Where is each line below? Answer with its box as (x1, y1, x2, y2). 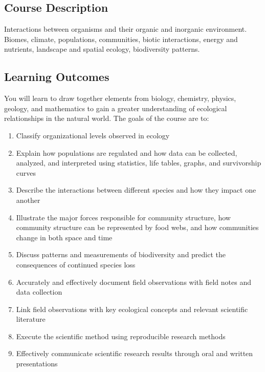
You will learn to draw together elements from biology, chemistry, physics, (4, 93, 236, 104)
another (16, 194, 40, 205)
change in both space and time (16, 232, 113, 242)
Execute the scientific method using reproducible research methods (16, 330, 226, 341)
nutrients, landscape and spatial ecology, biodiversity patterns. (4, 44, 200, 54)
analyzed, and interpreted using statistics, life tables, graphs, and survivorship (16, 157, 261, 168)
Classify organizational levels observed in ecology (16, 130, 170, 140)
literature (16, 314, 46, 324)
